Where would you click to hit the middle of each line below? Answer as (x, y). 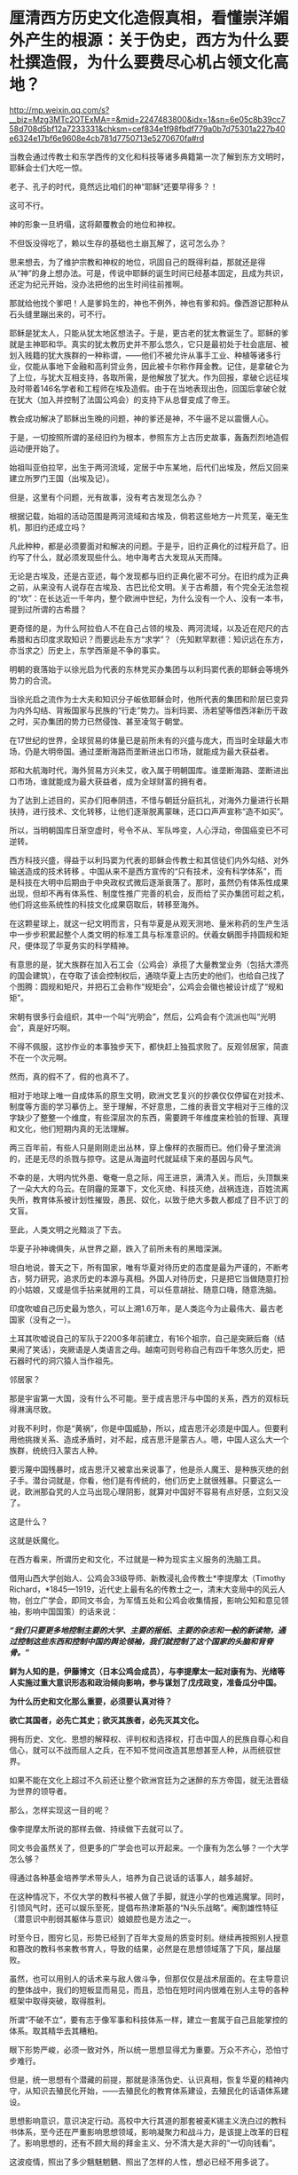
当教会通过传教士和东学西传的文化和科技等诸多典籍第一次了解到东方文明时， (149, 156)
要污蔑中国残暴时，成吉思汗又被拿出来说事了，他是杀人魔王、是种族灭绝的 (145, 1469)
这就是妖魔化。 (36, 1540)
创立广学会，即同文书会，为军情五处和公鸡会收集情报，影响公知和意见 (153, 1600)
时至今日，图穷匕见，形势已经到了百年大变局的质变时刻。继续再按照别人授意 (149, 1937)
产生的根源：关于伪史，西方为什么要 (157, 40)
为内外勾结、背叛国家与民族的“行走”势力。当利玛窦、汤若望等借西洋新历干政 (149, 710)
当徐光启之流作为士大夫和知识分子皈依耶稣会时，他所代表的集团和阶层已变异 (149, 699)
